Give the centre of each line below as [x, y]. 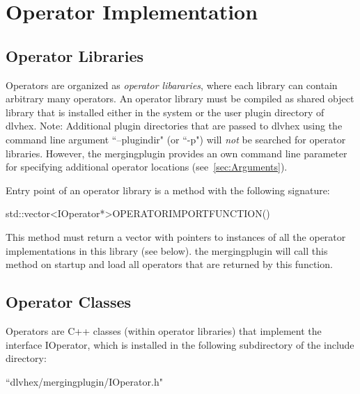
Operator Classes [69, 302]
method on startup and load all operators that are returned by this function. [169, 264]
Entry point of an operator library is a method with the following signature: [168, 190]
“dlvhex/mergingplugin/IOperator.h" [84, 381]
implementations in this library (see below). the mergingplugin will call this [167, 250]
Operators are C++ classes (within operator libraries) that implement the [164, 330]
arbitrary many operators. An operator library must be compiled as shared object [180, 98]
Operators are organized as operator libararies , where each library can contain [172, 85]
